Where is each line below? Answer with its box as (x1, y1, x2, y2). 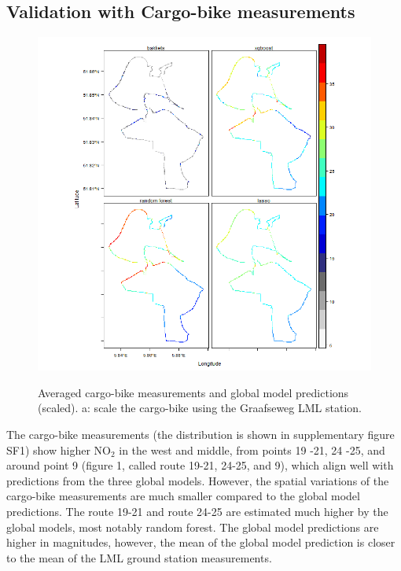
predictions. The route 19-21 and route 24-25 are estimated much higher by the (6, 503, 388, 519)
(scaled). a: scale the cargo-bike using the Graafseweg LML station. (38, 400, 362, 416)
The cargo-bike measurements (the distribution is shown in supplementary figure (6, 425, 395, 442)
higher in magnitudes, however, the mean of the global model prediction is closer (6, 534, 395, 551)
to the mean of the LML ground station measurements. (6, 549, 272, 565)
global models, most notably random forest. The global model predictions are (6, 518, 379, 535)
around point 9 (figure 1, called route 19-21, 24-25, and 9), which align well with (6, 457, 394, 473)
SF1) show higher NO (6, 441, 111, 458)
